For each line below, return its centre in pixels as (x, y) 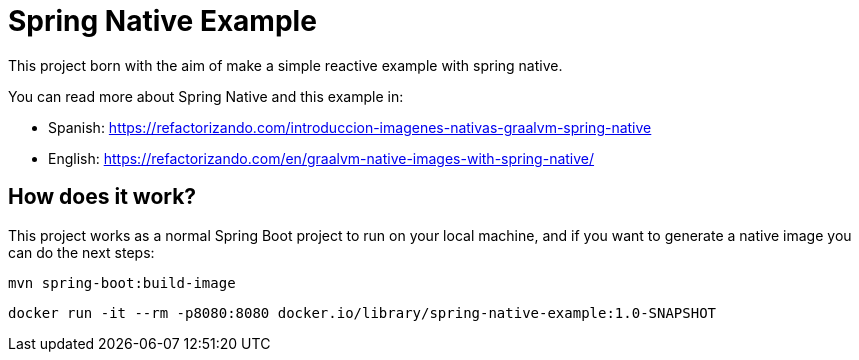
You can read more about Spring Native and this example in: (206, 96)
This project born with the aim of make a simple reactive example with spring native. (285, 65)
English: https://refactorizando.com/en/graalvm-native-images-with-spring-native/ (321, 158)
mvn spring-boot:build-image (122, 282)
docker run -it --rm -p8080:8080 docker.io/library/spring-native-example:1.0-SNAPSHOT (362, 312)
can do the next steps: (81, 252)
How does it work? (102, 197)
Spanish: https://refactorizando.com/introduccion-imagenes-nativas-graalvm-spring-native (350, 127)
